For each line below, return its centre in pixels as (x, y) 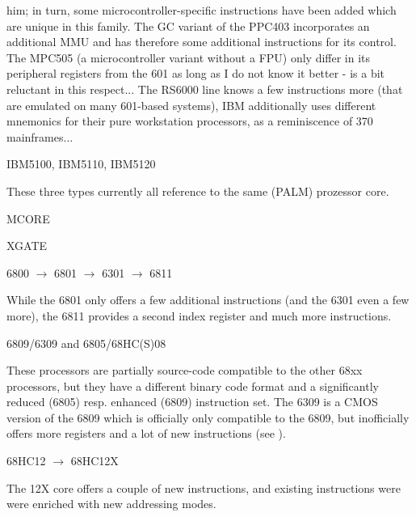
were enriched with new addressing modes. (111, 504)
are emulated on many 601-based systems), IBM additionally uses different (191, 105)
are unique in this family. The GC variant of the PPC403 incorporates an (188, 25)
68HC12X (95, 461)
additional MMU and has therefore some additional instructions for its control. (202, 42)
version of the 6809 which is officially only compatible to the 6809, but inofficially (208, 417)
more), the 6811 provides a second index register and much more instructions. (199, 315)
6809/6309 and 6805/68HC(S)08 (86, 343)
